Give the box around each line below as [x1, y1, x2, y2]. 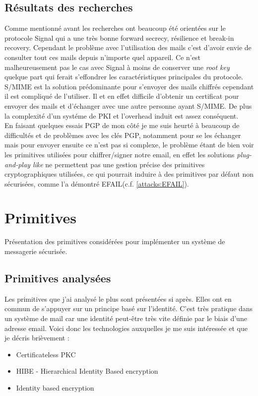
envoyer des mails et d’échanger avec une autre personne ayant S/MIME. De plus [4, 100, 252, 111]
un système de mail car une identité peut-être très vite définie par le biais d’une [4, 313, 247, 323]
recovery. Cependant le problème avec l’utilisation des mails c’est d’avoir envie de [4, 42, 252, 53]
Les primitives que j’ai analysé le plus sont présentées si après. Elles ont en [4, 293, 232, 304]
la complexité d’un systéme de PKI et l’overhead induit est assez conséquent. [4, 110, 239, 121]
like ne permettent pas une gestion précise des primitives [32, 159, 205, 169]
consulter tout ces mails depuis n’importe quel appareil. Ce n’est [4, 52, 200, 62]
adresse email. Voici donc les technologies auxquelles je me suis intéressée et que [4, 323, 248, 333]
